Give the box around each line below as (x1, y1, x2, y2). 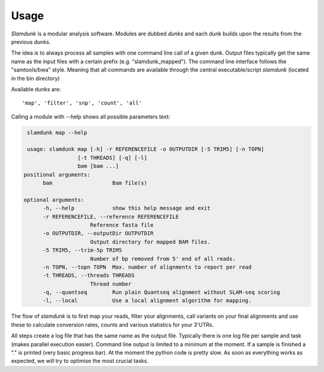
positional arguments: (23, 171, 91, 178)
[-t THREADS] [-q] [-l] (77, 154, 148, 161)
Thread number (90, 280, 132, 287)
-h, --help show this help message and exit (43, 205, 211, 212)
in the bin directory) (11, 75, 60, 82)
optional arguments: (23, 196, 84, 203)
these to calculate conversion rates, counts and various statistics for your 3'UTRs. (11, 321, 214, 328)
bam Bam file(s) (43, 180, 148, 186)
